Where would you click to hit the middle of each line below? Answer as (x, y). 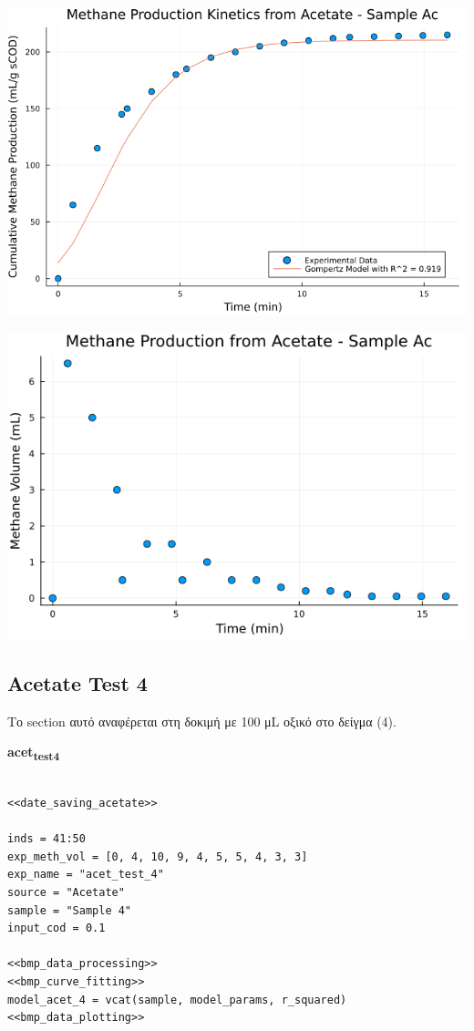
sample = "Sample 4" (70, 910)
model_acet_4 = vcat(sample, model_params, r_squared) (177, 1000)
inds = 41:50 (46, 839)
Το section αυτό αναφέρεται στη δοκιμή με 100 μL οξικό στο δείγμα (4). (202, 721)
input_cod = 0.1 (57, 928)
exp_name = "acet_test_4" (86, 875)
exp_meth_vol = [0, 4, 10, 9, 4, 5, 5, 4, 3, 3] (158, 856)
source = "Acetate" (66, 893)
